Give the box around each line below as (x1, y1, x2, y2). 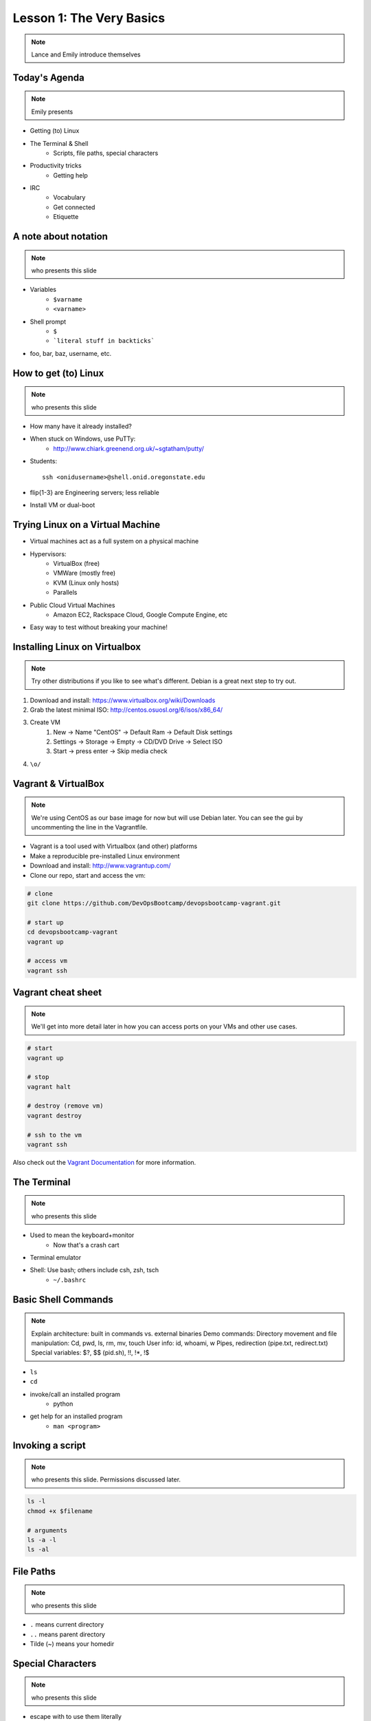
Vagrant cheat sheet (12, 986, 102, 998)
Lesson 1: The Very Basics (12, 10, 166, 25)
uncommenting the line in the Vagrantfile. (31, 823, 148, 832)
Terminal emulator (30, 1253, 82, 1261)
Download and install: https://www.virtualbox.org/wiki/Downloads (30, 696, 216, 704)
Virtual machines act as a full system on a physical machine (30, 537, 199, 545)
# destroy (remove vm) (27, 1102, 104, 1110)
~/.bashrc (53, 1276, 86, 1284)
